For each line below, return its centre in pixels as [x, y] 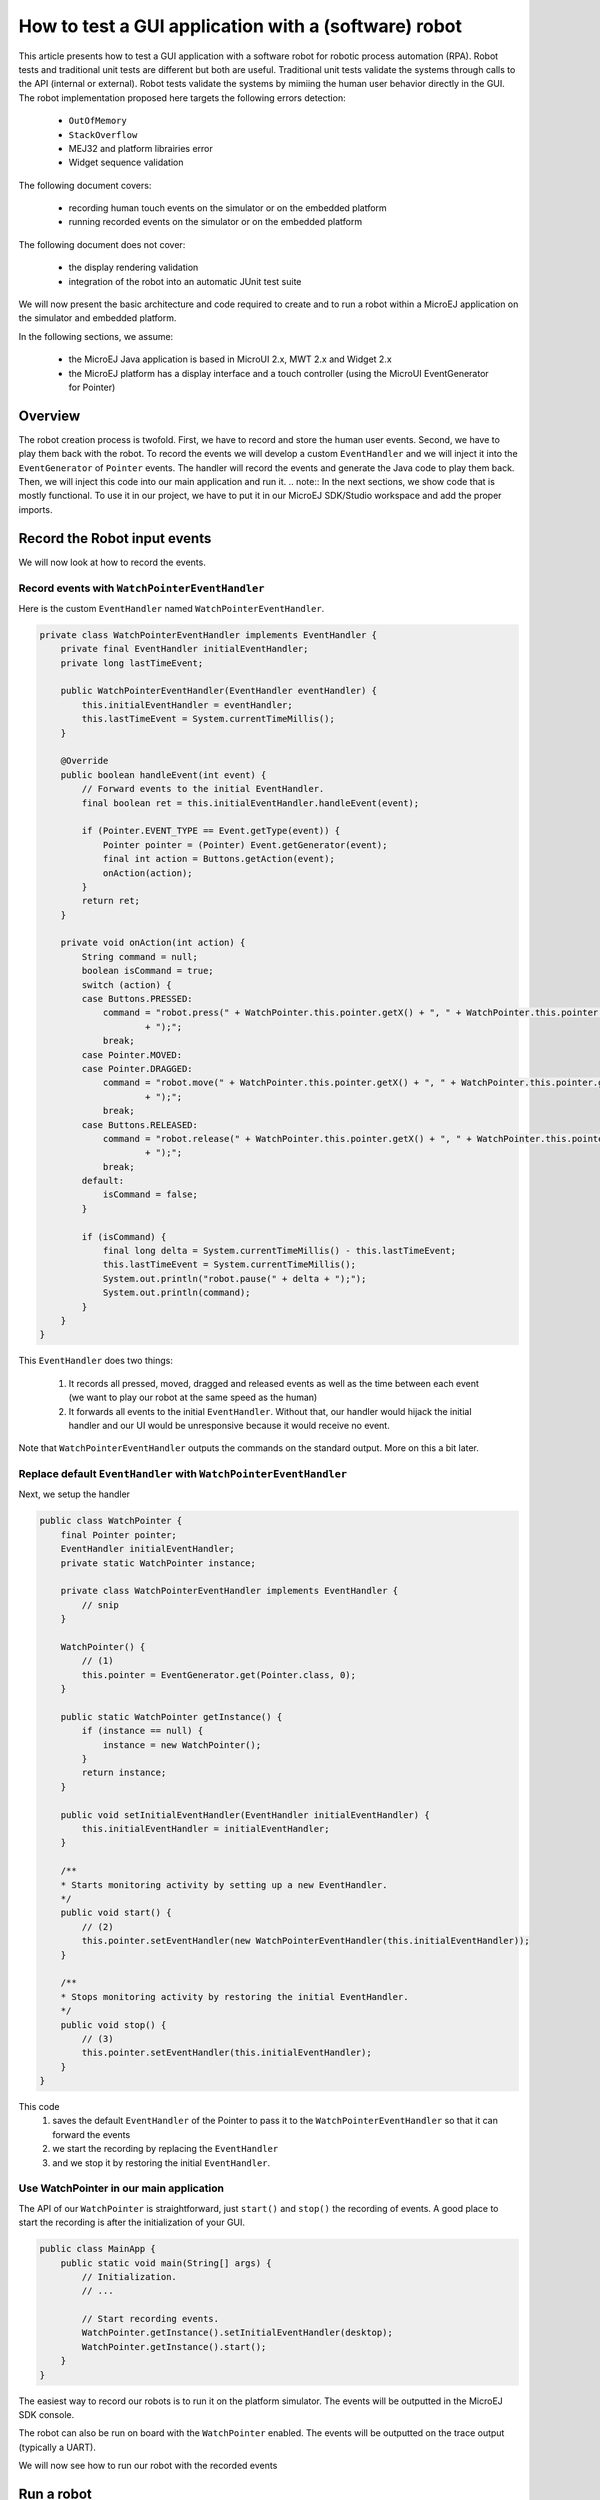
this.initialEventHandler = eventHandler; [187, 704]
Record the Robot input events [115, 538]
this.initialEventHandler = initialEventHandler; [205, 1829]
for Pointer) [92, 387]
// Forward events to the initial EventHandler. [203, 789]
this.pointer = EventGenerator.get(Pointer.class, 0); [219, 1674]
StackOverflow [103, 134]
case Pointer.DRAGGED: [137, 1068]
